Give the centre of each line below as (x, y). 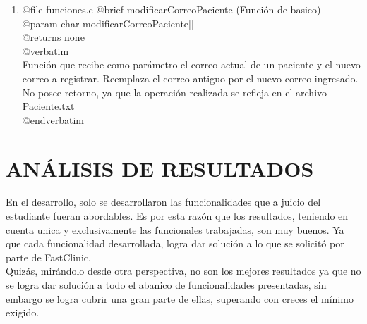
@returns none (53, 37)
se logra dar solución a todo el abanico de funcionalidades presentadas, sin (166, 285)
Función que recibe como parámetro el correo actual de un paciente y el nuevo (191, 64)
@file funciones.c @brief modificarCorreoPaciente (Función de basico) (172, 9)
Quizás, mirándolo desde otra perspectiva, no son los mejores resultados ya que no (183, 271)
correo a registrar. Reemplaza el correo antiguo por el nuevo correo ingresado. (190, 78)
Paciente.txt (48, 106)
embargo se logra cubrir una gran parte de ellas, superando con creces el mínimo (180, 298)
